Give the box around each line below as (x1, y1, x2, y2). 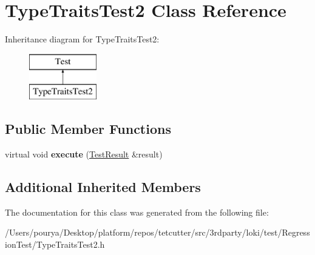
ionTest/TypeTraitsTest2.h (5, 238, 105, 251)
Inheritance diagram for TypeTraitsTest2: (5, 33, 160, 45)
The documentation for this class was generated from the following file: (5, 205, 269, 218)
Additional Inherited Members (5, 177, 201, 196)
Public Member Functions (5, 119, 171, 138)
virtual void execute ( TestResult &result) (5, 148, 163, 161)
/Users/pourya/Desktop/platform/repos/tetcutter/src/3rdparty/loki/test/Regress (5, 226, 310, 239)
